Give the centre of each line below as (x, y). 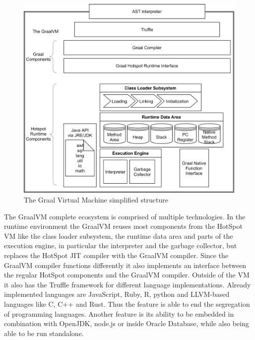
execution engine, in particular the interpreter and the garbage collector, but (121, 245)
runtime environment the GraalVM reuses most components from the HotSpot (123, 226)
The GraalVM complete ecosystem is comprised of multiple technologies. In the (125, 216)
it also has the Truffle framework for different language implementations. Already (127, 284)
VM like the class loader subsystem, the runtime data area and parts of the (119, 236)
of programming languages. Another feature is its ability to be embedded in (119, 313)
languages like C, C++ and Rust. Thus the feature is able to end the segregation (127, 304)
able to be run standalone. (44, 333)
